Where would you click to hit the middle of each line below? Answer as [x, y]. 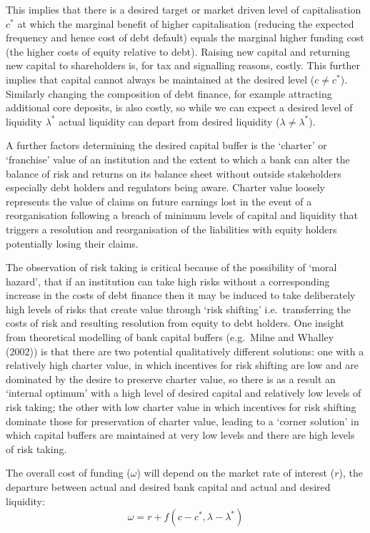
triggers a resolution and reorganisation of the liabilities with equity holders [171, 229]
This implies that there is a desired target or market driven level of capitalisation [184, 9]
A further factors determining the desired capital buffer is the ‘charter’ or [166, 145]
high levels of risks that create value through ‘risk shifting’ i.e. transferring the [178, 309]
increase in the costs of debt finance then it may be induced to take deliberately [181, 295]
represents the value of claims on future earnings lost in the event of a [159, 201]
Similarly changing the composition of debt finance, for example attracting [169, 93]
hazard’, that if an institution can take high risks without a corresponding [168, 281]
